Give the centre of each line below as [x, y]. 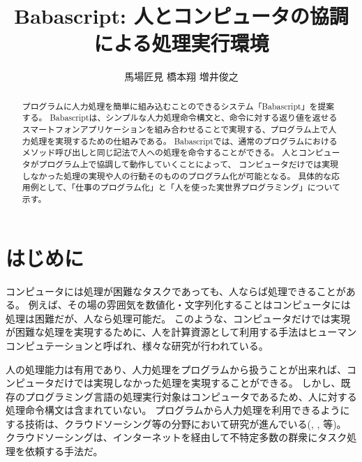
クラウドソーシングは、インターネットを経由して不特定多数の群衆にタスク [176, 437]
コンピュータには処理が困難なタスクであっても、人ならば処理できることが [176, 291]
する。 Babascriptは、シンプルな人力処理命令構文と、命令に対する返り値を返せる [180, 118]
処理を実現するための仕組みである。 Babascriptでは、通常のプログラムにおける [184, 141]
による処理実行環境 [181, 43]
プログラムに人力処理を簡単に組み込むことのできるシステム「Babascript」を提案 [178, 106]
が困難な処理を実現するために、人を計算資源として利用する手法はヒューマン [181, 332]
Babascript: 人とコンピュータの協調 [181, 16]
